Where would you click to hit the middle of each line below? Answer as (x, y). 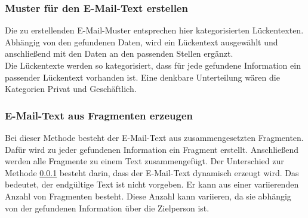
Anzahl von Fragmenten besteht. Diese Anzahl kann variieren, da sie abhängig (148, 196)
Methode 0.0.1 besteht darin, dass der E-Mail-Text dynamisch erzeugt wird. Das (152, 172)
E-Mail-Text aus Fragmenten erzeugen (99, 115)
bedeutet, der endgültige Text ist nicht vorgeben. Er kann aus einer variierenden (152, 184)
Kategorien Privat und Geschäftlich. (71, 89)
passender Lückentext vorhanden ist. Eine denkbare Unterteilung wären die (142, 77)
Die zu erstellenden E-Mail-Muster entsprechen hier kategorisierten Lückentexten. (154, 30)
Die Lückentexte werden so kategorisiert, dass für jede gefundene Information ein (153, 65)
